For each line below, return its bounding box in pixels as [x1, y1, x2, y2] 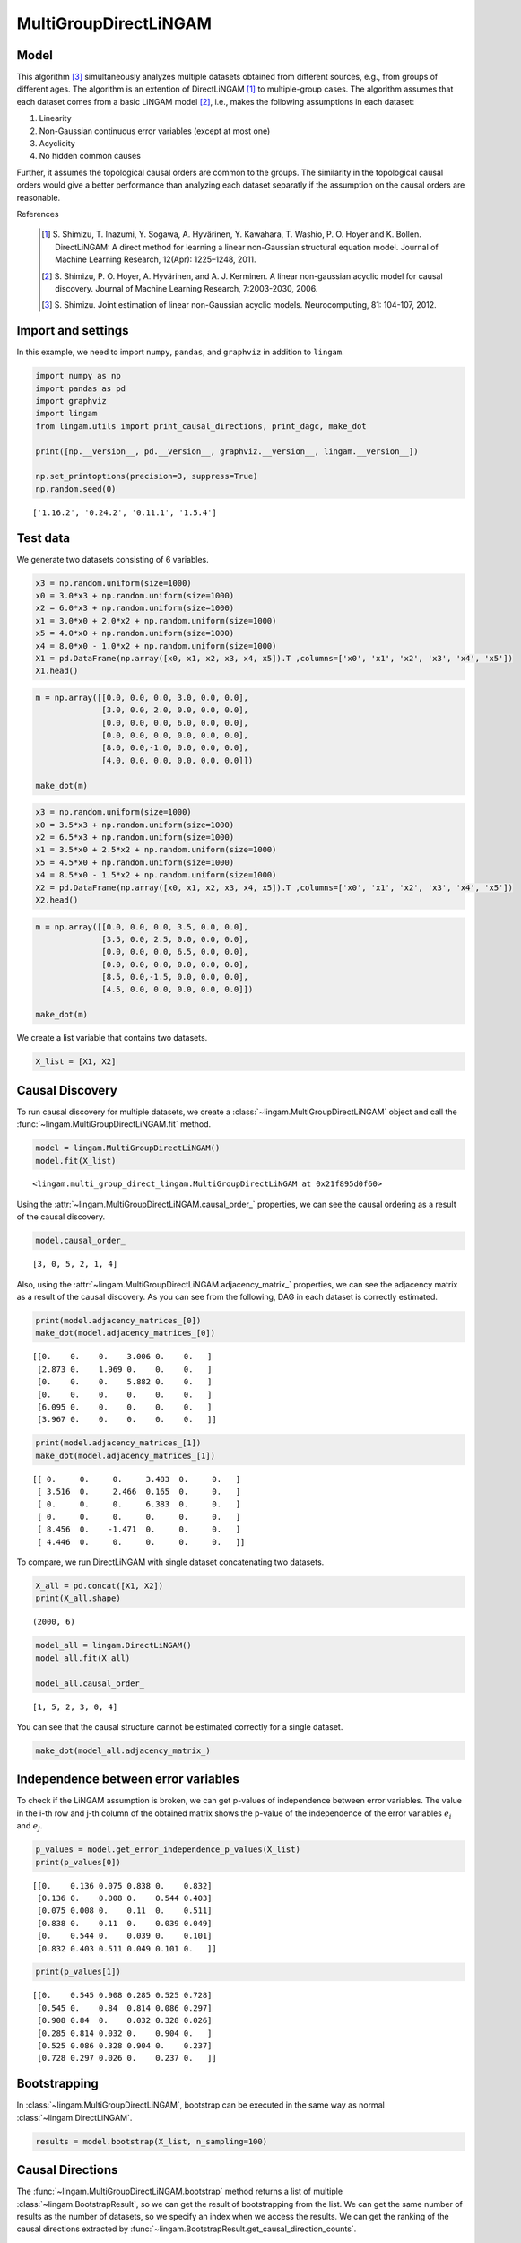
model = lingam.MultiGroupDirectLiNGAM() [35, 1143, 221, 1153]
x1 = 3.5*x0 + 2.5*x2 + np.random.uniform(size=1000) [35, 844, 277, 855]
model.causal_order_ [35, 1235, 126, 1246]
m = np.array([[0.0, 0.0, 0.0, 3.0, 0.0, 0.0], [35, 692, 248, 703]
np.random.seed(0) [35, 484, 117, 493]
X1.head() [35, 666, 79, 676]
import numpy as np [35, 371, 121, 381]
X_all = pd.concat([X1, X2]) [35, 1581, 164, 1592]
